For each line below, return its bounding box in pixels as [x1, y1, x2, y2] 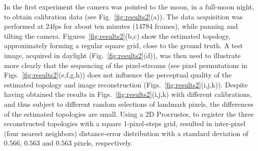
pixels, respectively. [74, 138, 133, 148]
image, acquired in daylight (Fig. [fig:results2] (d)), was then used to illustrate [4, 50, 241, 60]
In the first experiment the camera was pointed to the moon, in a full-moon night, [4, 1, 255, 11]
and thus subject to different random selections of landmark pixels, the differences [4, 98, 254, 109]
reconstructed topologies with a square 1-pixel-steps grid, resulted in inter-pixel [4, 118, 246, 129]
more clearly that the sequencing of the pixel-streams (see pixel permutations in [4, 60, 248, 70]
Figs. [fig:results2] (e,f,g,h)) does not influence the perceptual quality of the [4, 70, 232, 80]
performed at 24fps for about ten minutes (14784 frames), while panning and [4, 21, 238, 31]
